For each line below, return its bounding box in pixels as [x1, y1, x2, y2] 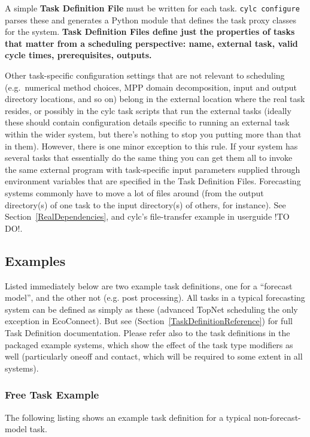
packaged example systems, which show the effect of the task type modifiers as [5, 338, 293, 351]
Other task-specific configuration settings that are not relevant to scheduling [5, 69, 285, 82]
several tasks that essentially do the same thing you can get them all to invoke [5, 151, 293, 164]
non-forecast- [253, 411, 301, 423]
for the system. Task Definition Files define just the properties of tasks [5, 25, 295, 38]
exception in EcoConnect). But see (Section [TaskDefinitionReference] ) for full [5, 315, 293, 327]
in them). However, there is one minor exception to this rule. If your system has [5, 139, 298, 152]
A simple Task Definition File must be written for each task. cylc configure [5, 2, 300, 14]
